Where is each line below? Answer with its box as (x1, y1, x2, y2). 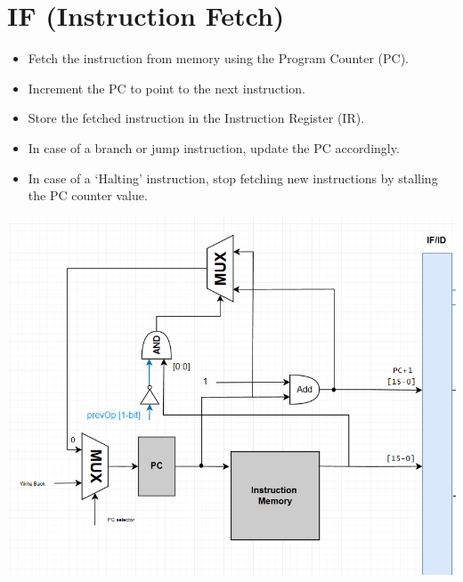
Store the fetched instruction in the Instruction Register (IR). (28, 109, 365, 127)
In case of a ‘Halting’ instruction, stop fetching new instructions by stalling (28, 168, 438, 187)
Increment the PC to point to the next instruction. (28, 78, 305, 97)
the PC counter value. (28, 186, 148, 205)
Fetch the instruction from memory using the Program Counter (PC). (28, 49, 410, 68)
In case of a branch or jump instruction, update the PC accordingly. (28, 138, 400, 157)
